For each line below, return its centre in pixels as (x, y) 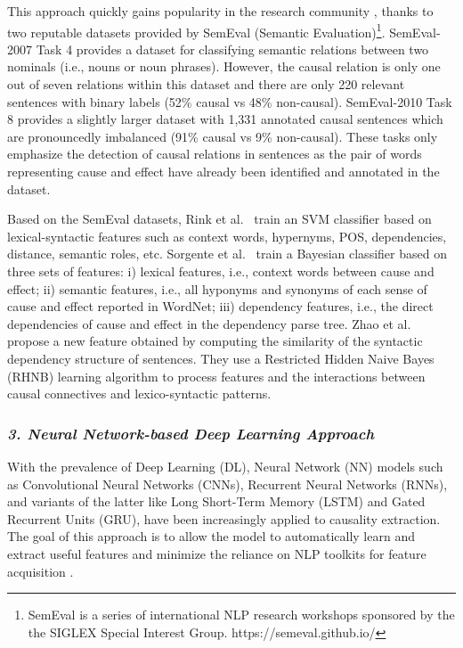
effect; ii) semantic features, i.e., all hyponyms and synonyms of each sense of (217, 288)
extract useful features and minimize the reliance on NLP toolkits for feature (217, 553)
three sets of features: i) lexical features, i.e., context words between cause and (221, 271)
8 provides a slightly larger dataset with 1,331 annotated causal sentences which (225, 119)
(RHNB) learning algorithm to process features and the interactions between (216, 376)
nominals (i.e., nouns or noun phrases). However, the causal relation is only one (224, 66)
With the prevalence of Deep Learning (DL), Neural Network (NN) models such (225, 466)
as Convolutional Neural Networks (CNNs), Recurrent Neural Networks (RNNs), (227, 484)
